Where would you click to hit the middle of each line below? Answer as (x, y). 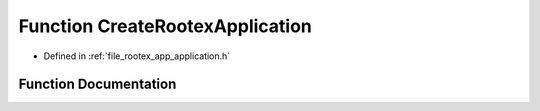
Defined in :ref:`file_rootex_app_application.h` (137, 56)
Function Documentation (97, 84)
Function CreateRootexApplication (165, 26)
